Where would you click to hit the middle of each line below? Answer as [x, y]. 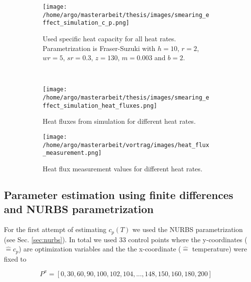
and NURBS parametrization [79, 209]
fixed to [15, 258]
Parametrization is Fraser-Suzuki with [99, 48]
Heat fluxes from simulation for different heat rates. [119, 121]
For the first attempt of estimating [55, 229]
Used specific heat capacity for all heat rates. [110, 38]
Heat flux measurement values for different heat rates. [123, 168]
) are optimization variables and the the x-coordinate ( [100, 249]
